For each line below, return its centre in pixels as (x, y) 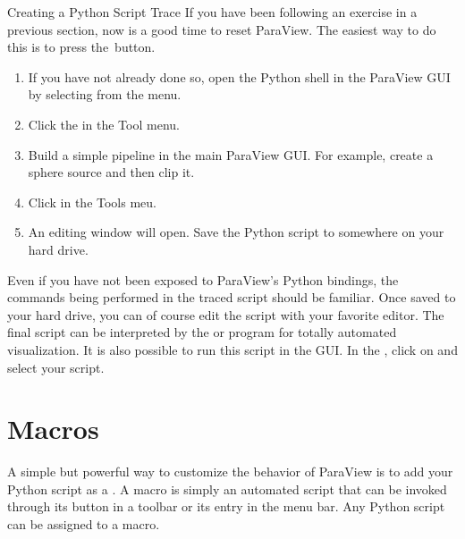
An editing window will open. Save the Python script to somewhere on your (236, 232)
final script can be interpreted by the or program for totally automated (202, 332)
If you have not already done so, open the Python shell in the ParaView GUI (239, 76)
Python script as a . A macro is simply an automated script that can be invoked (227, 488)
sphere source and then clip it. (111, 172)
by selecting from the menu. (105, 94)
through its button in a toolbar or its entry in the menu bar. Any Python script (226, 506)
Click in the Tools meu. (92, 202)
